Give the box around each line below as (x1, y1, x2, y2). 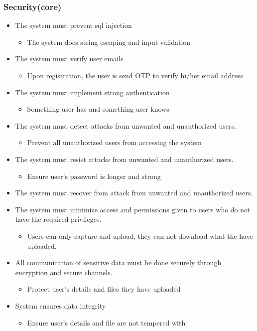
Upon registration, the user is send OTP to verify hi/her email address (27, 70, 243, 80)
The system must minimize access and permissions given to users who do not (15, 204, 251, 214)
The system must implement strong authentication (15, 87, 170, 97)
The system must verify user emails (15, 53, 124, 64)
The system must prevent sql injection (15, 20, 132, 30)
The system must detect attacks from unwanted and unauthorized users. (15, 120, 236, 131)
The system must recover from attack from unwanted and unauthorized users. (15, 187, 253, 198)
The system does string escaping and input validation (27, 36, 191, 47)
